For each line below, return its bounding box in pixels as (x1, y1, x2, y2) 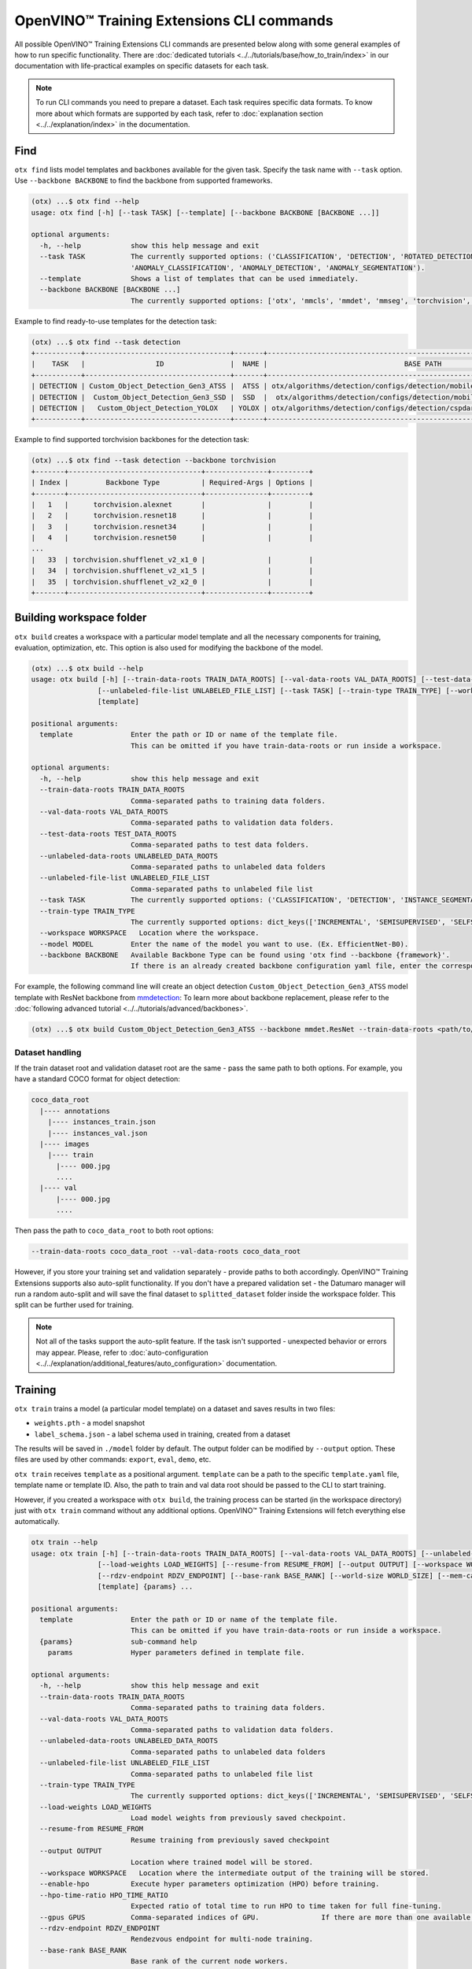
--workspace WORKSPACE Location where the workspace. (39, 929, 260, 937)
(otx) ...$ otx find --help (31, 197, 139, 206)
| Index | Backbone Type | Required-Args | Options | (31, 478, 314, 488)
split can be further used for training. (14, 1300, 134, 1310)
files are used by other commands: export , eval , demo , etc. (14, 1455, 212, 1464)
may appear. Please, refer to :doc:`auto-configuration (35, 1348, 208, 1357)
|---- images (39, 1139, 90, 1148)
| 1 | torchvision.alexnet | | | (31, 500, 314, 509)
